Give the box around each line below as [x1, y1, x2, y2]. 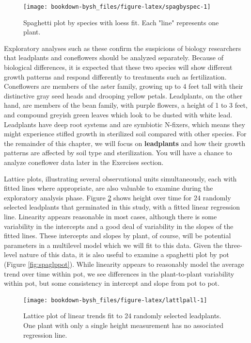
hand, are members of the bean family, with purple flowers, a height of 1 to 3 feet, [4, 100, 248, 110]
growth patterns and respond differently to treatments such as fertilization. [4, 71, 227, 82]
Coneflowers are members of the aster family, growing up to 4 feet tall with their [4, 81, 243, 91]
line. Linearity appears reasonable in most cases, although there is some [4, 211, 217, 221]
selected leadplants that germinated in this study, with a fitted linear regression [4, 202, 240, 212]
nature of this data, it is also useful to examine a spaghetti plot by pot [19, 249, 229, 260]
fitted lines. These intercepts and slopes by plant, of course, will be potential [4, 230, 231, 241]
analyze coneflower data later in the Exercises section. [4, 157, 164, 167]
